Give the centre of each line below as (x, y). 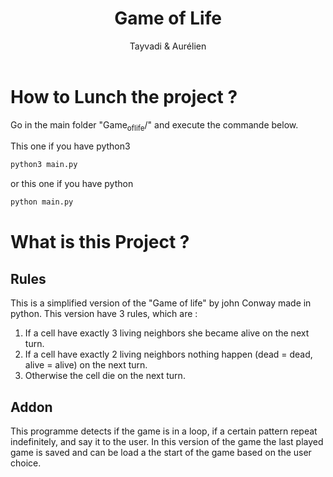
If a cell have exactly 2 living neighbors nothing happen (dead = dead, (168, 354)
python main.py (42, 202)
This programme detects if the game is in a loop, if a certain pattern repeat (164, 431)
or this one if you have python (72, 184)
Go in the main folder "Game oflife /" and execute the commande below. (154, 125)
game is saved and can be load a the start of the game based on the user (161, 453)
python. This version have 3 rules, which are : (104, 314)
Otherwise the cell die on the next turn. (105, 376)
